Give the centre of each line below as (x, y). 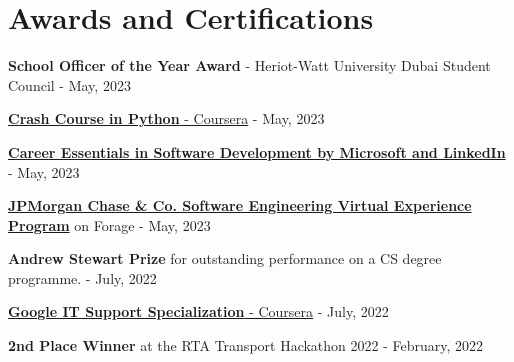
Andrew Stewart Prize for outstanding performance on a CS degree (225, 258)
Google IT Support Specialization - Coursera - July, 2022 (198, 311)
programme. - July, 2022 (82, 277)
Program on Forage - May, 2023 (109, 224)
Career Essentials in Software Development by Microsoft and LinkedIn (257, 151)
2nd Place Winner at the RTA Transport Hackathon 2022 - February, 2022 (246, 345)
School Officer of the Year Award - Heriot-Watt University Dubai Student (249, 65)
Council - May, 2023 (69, 84)
